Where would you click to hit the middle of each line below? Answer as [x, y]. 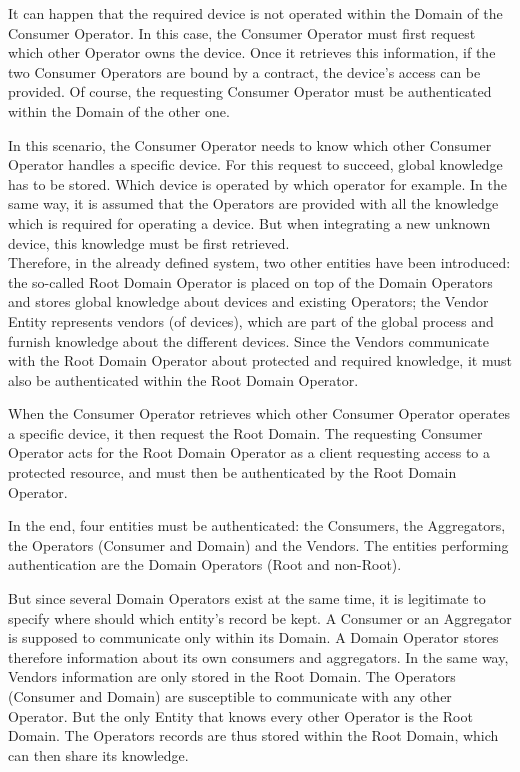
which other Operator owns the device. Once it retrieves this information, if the [252, 52]
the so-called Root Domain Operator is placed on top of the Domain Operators [250, 281]
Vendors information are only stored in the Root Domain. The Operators [232, 676]
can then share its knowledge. [98, 754]
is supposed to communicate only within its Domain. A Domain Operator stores [253, 637]
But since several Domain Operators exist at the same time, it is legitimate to [247, 598]
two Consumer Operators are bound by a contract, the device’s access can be [244, 71]
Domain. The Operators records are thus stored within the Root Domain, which [253, 735]
